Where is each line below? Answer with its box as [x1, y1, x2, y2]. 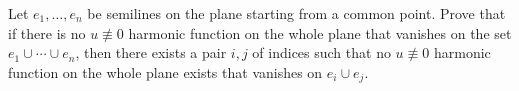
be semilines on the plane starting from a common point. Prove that [87, 3, 506, 23]
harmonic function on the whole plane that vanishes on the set [128, 22, 512, 43]
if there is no [8, 22, 86, 43]
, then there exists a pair [75, 42, 227, 63]
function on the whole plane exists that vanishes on [8, 61, 323, 82]
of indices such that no [252, 42, 391, 63]
